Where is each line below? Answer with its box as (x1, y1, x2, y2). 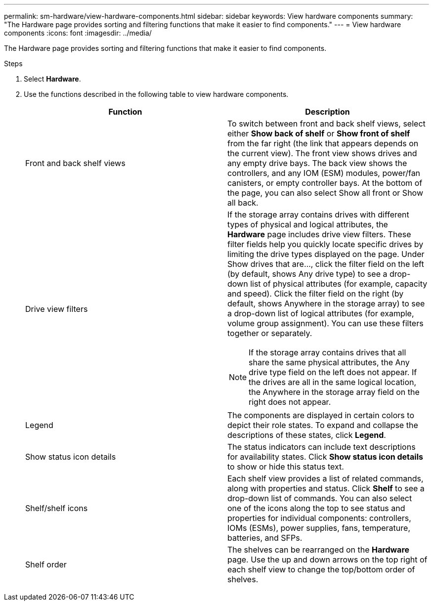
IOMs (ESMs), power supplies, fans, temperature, (227, 523, 410, 533)
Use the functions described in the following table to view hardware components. (24, 90, 289, 98)
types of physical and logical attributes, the (227, 219, 388, 229)
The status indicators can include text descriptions (227, 442, 416, 452)
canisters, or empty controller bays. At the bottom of (227, 178, 423, 188)
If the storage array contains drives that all (249, 347, 406, 357)
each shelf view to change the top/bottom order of (227, 564, 415, 574)
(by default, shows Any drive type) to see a (227, 269, 388, 279)
